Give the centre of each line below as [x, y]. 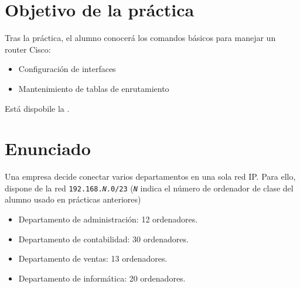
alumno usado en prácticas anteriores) [73, 199]
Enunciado [48, 148]
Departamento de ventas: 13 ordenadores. [93, 258]
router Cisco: [28, 49]
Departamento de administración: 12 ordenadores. [108, 219]
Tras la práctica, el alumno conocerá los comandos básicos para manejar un [140, 38]
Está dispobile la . [37, 108]
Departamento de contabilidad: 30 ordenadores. [103, 239]
